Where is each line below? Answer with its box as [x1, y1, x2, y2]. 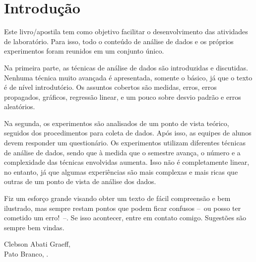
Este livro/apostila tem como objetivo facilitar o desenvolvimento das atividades [4, 26, 248, 37]
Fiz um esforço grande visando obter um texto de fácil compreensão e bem [4, 193, 231, 203]
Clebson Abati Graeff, [4, 239, 70, 249]
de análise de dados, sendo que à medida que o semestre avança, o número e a [4, 147, 241, 157]
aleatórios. [4, 101, 35, 112]
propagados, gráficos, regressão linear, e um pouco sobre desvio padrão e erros [4, 91, 241, 102]
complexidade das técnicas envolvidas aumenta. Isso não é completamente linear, [4, 157, 250, 167]
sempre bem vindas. [4, 222, 64, 232]
